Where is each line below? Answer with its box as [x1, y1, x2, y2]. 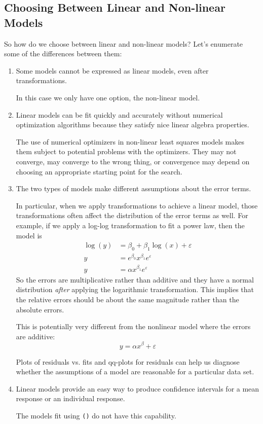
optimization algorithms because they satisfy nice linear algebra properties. [16, 119, 249, 130]
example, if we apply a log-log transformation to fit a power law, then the [16, 220, 245, 230]
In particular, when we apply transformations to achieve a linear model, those [16, 200, 258, 210]
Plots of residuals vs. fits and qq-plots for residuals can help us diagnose [16, 356, 240, 367]
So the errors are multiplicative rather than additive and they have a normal [16, 274, 254, 285]
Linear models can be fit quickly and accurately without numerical [16, 109, 223, 120]
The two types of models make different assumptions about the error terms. [16, 183, 251, 194]
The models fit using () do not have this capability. [16, 410, 176, 420]
